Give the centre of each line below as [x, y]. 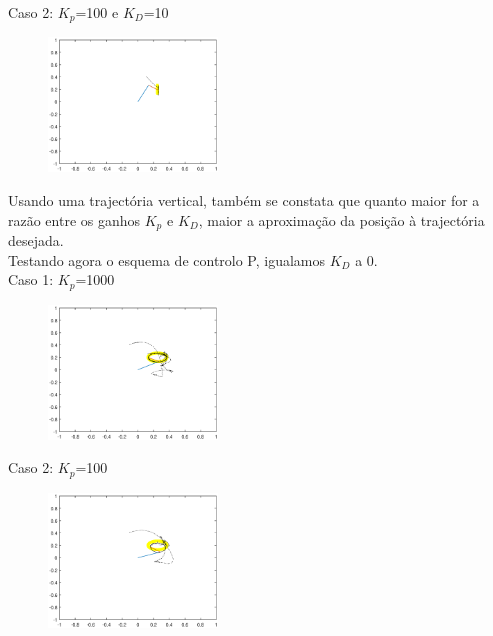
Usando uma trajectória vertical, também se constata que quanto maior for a [244, 200]
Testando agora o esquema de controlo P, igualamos [167, 259]
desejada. [36, 240]
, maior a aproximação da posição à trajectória [341, 219]
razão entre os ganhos [74, 219]
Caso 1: [31, 279]
